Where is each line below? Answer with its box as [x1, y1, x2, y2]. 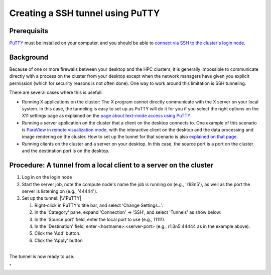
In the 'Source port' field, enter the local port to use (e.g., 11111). [34, 216, 166, 222]
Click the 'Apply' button [34, 237, 83, 243]
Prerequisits [9, 27, 49, 35]
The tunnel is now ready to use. [9, 253, 75, 259]
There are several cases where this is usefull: [9, 89, 103, 95]
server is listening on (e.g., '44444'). [22, 188, 98, 194]
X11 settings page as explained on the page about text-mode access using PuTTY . [22, 113, 192, 119]
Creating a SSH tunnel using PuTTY [9, 8, 160, 19]
